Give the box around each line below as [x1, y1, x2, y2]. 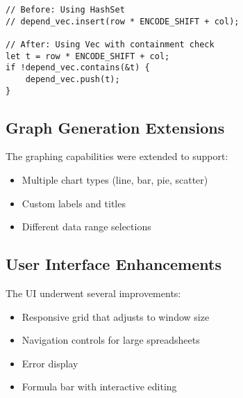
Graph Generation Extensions [6, 116, 225, 138]
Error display [22, 356, 78, 370]
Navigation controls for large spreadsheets [22, 333, 200, 347]
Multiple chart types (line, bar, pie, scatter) [22, 173, 208, 187]
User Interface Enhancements [6, 253, 221, 275]
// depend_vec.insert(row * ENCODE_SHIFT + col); [6, 16, 240, 26]
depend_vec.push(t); [25, 74, 120, 84]
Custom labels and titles [22, 196, 126, 210]
